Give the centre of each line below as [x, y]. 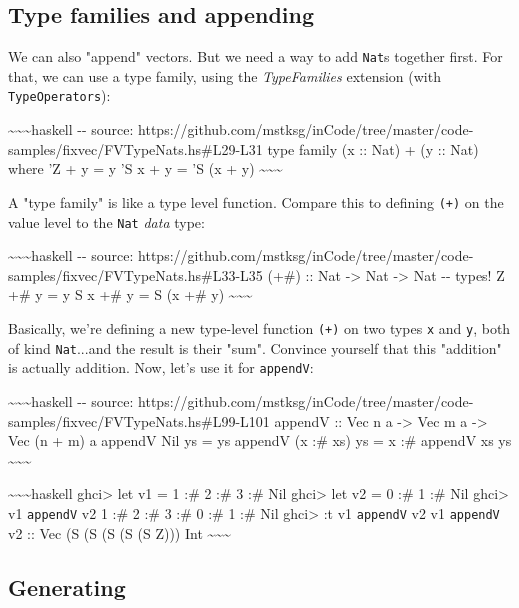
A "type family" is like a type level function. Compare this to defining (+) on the [256, 201]
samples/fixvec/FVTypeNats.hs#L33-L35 [135, 274]
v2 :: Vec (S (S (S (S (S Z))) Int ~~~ [119, 532]
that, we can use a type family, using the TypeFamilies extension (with [224, 75]
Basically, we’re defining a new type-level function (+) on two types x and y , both [259, 327]
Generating [67, 586]
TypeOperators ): [59, 95]
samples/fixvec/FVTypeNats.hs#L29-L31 [135, 148]
